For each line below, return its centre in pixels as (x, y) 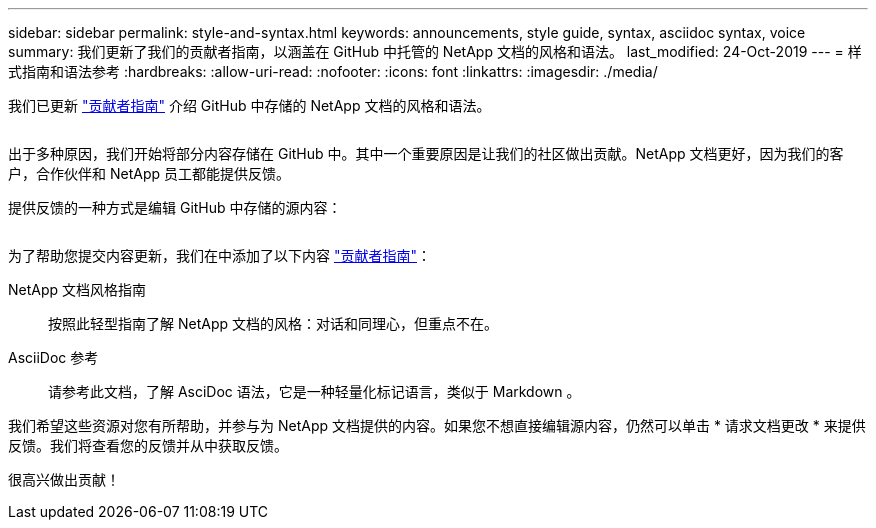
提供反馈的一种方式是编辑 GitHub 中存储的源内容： (175, 207)
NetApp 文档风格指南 (77, 289)
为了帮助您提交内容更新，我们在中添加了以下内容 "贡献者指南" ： (219, 255)
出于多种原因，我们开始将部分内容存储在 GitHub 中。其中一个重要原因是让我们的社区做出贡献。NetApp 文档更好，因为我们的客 (426, 153)
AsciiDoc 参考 (53, 357)
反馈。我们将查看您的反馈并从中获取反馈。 (148, 445)
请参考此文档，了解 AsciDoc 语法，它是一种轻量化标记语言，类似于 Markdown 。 (314, 391)
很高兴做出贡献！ (64, 479)
